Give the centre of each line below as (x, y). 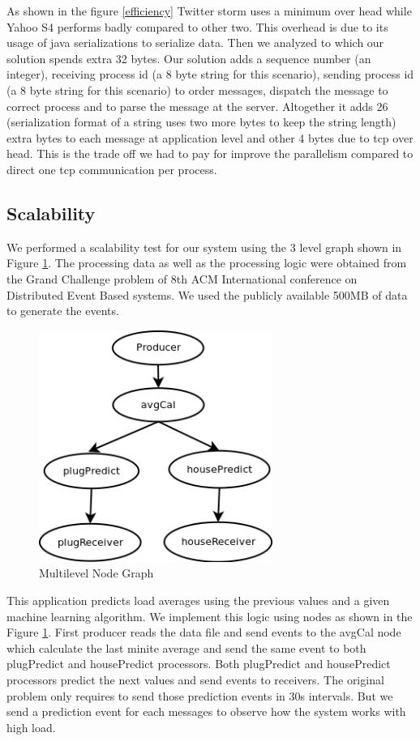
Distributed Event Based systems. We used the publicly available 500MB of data (207, 294)
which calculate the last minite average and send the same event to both (186, 647)
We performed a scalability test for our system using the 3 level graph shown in (204, 247)
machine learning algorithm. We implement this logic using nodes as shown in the (210, 616)
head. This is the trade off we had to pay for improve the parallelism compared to (210, 153)
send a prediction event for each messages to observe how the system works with (206, 711)
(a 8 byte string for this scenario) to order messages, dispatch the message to (197, 89)
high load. (31, 727)
